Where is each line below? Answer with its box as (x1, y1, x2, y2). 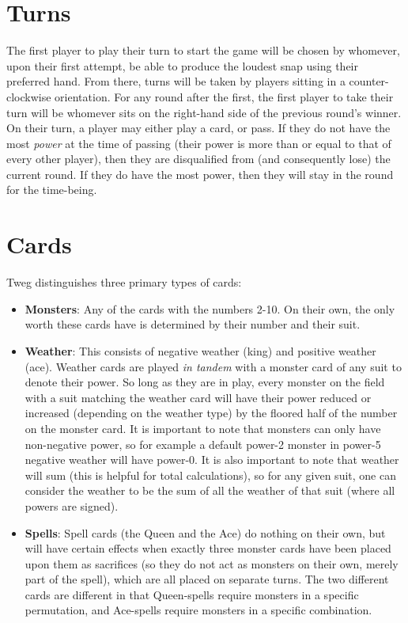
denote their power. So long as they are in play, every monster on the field (25, 374, 385, 390)
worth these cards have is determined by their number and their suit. (25, 316, 361, 332)
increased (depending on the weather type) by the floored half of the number (25, 405, 398, 421)
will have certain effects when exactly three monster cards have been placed (25, 540, 391, 557)
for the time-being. (6, 181, 97, 198)
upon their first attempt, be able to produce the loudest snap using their (6, 57, 359, 74)
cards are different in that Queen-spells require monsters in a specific (25, 586, 359, 602)
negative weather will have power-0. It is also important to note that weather (25, 451, 399, 468)
